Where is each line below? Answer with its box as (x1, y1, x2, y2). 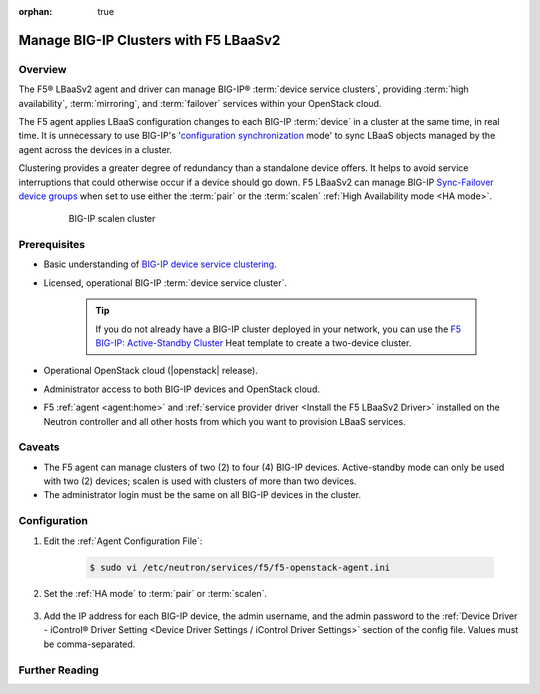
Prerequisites (18, 238, 85, 252)
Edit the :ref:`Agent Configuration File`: (43, 535, 203, 547)
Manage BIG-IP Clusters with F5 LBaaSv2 (18, 31, 281, 49)
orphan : (18, 6, 53, 17)
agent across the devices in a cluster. (18, 143, 173, 155)
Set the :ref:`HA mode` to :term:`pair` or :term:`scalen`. (43, 587, 268, 599)
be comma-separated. (43, 638, 136, 650)
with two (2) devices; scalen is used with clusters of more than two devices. (43, 475, 357, 487)
